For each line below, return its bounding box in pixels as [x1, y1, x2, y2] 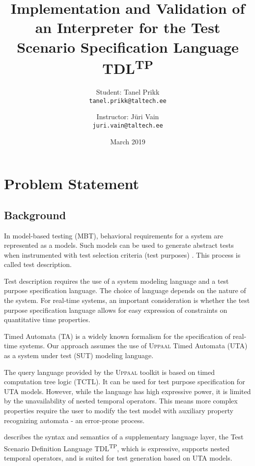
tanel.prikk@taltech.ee [89, 97, 167, 104]
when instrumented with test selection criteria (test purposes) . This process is [4, 249, 241, 260]
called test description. [4, 259, 72, 269]
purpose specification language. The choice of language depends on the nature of [4, 285, 246, 296]
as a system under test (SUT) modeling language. [4, 350, 154, 361]
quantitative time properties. [4, 314, 90, 325]
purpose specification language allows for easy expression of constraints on [4, 304, 227, 315]
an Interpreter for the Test [35, 17, 221, 37]
